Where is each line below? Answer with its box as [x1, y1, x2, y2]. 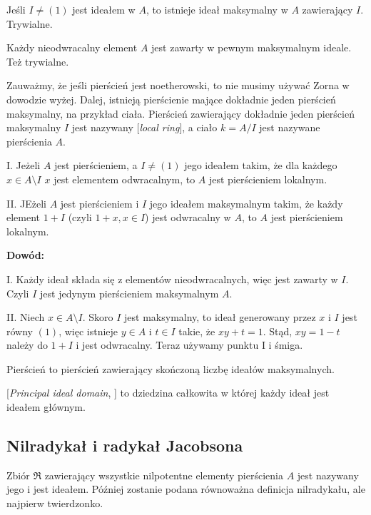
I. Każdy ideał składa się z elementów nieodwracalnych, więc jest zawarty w [6, 271, 338, 286]
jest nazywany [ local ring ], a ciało [71, 120, 218, 135]
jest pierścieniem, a [54, 158, 138, 173]
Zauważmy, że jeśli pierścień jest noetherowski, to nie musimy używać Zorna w [6, 78, 350, 93]
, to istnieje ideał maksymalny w [146, 2, 288, 16]
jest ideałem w [72, 2, 136, 16]
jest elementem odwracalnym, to [54, 171, 195, 186]
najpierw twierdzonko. [6, 496, 103, 511]
